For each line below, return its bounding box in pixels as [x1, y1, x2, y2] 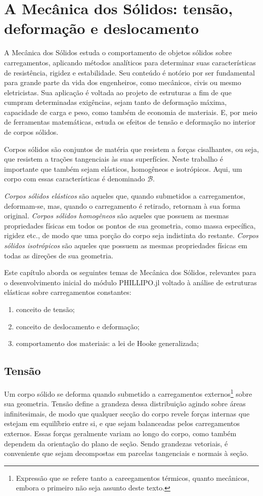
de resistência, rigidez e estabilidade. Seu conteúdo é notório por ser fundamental [4, 67, 255, 78]
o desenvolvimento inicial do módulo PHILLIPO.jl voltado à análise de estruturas [4, 277, 257, 287]
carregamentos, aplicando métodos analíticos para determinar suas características [4, 57, 256, 67]
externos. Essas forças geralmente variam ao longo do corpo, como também [4, 428, 237, 438]
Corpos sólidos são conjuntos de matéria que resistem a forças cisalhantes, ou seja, [4, 143, 259, 154]
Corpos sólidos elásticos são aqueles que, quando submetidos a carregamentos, [4, 190, 246, 201]
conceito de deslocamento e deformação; [16, 321, 140, 331]
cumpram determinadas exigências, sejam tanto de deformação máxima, [4, 97, 227, 107]
